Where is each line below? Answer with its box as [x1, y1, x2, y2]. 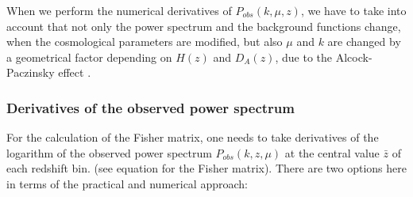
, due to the [275, 48, 333, 65]
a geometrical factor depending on [6, 48, 172, 65]
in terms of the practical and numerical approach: [6, 175, 248, 191]
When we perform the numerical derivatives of [6, 2, 232, 18]
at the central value [284, 144, 380, 161]
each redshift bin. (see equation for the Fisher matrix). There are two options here [6, 160, 407, 176]
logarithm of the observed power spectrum [6, 144, 212, 161]
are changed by [327, 33, 401, 50]
